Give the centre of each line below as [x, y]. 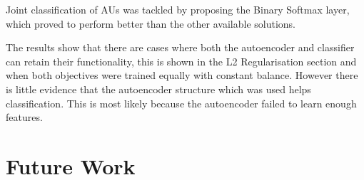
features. [24, 117]
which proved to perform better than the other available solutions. [151, 23]
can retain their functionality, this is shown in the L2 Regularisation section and [181, 61]
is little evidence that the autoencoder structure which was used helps [158, 89]
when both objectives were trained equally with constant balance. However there [182, 75]
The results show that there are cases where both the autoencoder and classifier [180, 47]
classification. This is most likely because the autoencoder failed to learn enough [181, 103]
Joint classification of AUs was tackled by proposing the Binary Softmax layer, [178, 9]
